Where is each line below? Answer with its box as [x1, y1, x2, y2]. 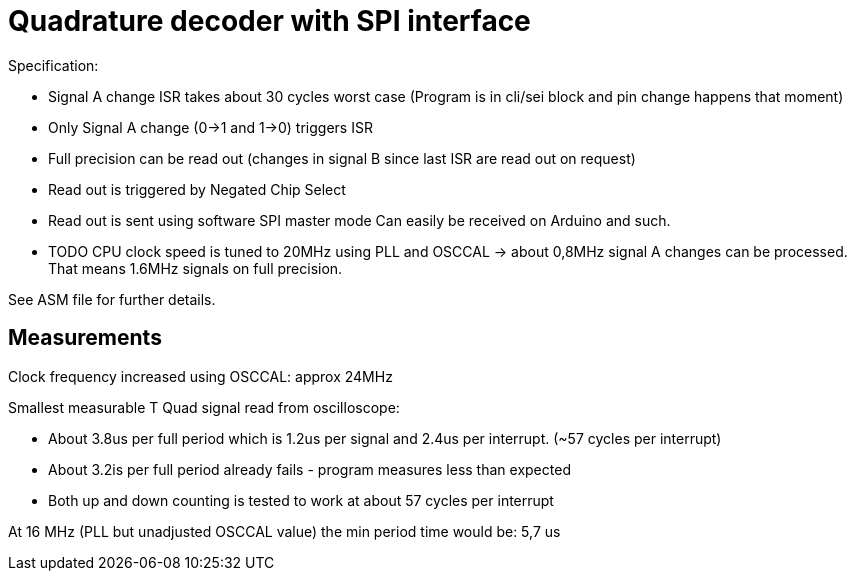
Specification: [8, 56, 99, 74]
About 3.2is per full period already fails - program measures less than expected [48, 460, 571, 478]
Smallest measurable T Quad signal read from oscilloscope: [8, 398, 400, 416]
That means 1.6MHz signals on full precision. [48, 259, 343, 277]
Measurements [8, 325, 162, 351]
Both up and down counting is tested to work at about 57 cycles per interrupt [48, 491, 554, 509]
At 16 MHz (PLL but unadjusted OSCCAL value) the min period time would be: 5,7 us [8, 522, 561, 540]
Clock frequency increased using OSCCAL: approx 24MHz [8, 367, 393, 385]
